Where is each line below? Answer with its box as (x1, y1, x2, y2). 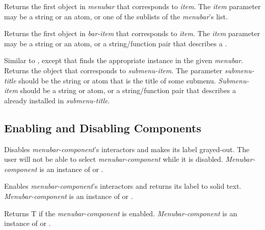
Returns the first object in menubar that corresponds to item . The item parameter (4, 1, 261, 11)
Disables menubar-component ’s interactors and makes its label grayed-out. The (4, 143, 250, 154)
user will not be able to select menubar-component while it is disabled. (4, 154, 223, 164)
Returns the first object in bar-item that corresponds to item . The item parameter (4, 28, 260, 39)
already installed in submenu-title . (4, 95, 110, 105)
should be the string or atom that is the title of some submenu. (18, 75, 216, 85)
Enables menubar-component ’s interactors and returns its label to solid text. (4, 181, 242, 191)
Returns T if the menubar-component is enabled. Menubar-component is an (4, 208, 237, 218)
